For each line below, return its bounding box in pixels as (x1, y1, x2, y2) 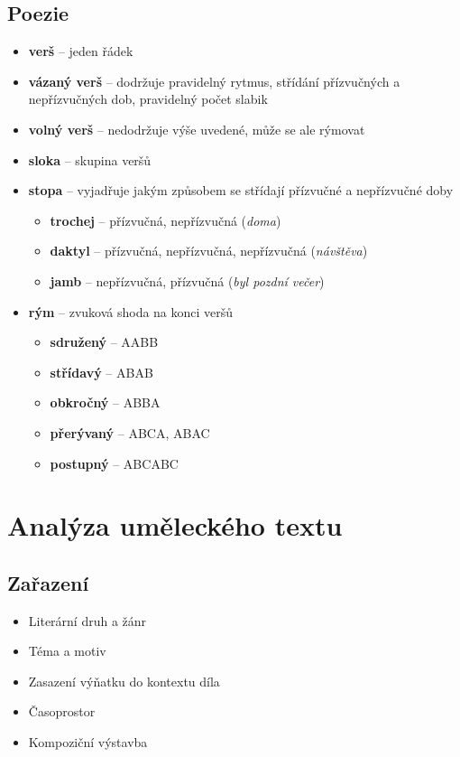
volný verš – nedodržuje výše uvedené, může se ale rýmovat (28, 119, 365, 138)
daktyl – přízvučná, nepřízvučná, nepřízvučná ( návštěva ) (50, 241, 368, 260)
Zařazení (7, 568, 89, 596)
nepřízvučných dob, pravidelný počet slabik (28, 89, 268, 108)
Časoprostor (28, 702, 96, 721)
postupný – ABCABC (50, 453, 179, 472)
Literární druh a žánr (28, 611, 147, 630)
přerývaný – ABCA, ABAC (50, 423, 210, 442)
